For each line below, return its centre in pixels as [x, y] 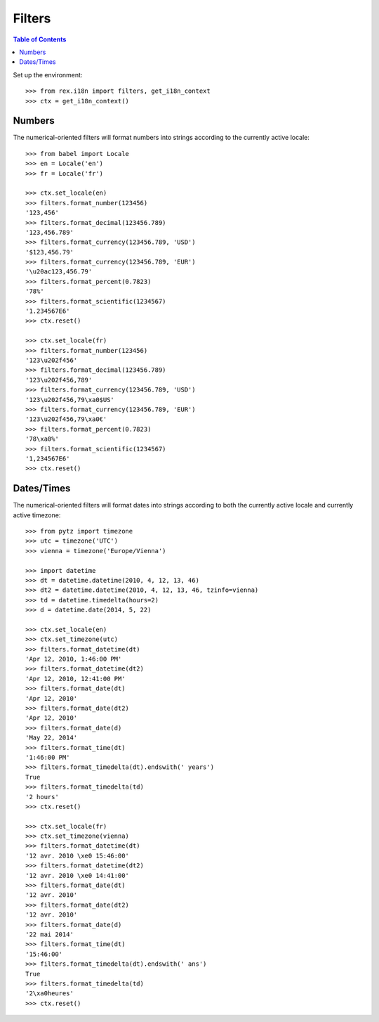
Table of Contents [40, 39]
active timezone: [37, 515]
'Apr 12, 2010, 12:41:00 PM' [75, 679]
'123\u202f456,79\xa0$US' [70, 400]
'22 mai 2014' [49, 934]
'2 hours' [42, 797]
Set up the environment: [48, 75]
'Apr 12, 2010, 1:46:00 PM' [74, 659]
